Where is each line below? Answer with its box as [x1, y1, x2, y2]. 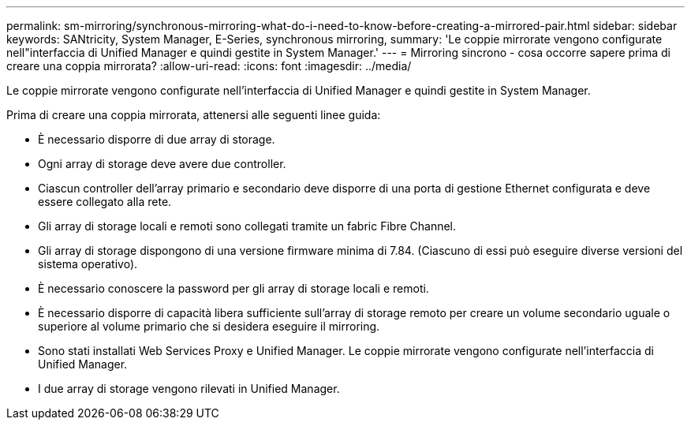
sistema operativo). [38, 257, 138, 271]
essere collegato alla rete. [38, 195, 172, 208]
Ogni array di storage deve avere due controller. [38, 157, 286, 170]
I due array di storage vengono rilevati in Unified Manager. [38, 382, 340, 395]
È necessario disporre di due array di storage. [38, 133, 275, 146]
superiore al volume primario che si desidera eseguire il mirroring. [38, 319, 380, 333]
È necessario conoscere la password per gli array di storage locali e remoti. [38, 282, 429, 295]
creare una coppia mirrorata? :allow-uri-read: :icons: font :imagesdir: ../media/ [6, 59, 412, 73]
